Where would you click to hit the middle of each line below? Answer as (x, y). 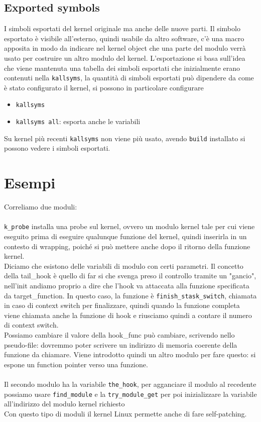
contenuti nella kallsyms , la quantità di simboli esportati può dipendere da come (129, 78)
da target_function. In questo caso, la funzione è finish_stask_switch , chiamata (130, 295)
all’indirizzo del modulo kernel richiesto (64, 404)
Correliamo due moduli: (41, 207)
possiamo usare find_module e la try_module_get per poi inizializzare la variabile (130, 394)
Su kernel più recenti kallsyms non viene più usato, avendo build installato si (125, 138)
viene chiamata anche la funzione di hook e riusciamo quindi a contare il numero (128, 315)
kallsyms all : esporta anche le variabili (78, 121)
